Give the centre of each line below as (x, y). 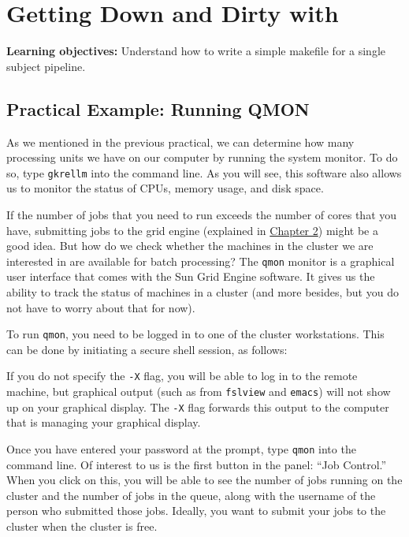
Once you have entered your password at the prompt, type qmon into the (181, 448)
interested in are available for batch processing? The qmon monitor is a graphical (201, 261)
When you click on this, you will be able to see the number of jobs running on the (204, 480)
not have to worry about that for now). (101, 307)
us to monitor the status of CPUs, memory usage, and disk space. (165, 188)
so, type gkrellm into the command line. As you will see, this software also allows (204, 172)
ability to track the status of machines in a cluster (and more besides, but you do (203, 291)
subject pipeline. (46, 66)
